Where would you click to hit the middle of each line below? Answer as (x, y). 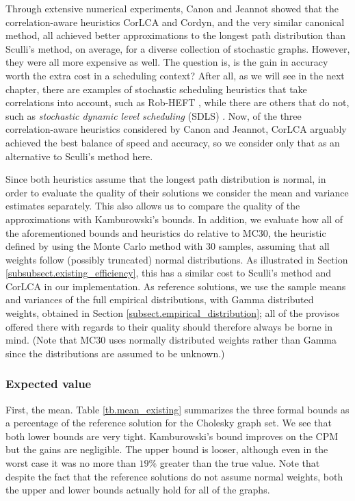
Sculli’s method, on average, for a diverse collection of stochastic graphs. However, (178, 48)
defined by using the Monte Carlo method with (104, 246)
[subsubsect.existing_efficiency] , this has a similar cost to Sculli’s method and (168, 273)
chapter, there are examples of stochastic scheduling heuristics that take (156, 89)
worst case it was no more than (71, 463)
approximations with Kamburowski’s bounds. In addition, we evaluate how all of (174, 219)
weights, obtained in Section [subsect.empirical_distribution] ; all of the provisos (173, 313)
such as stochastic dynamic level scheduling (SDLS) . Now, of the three (154, 115)
